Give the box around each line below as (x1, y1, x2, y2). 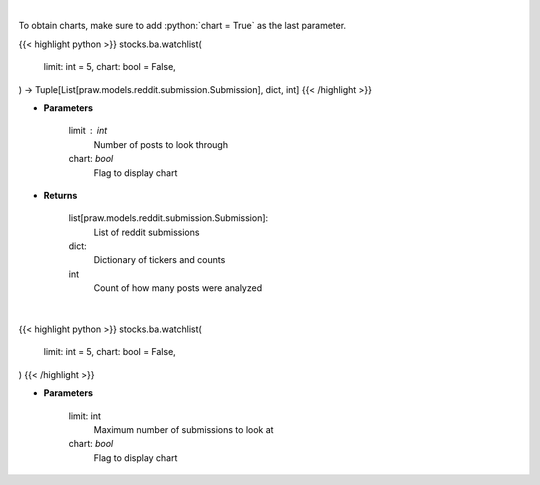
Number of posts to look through (93, 138, 229, 150)
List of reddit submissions (93, 226, 200, 238)
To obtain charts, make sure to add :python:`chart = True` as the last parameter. (18, 20, 347, 32)
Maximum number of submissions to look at (93, 423, 274, 435)
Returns (43, 189, 78, 201)
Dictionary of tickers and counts (93, 254, 226, 266)
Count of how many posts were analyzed (93, 282, 263, 294)
